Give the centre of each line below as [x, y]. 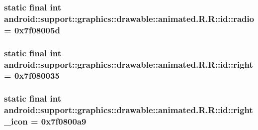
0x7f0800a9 [64, 121]
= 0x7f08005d [32, 30]
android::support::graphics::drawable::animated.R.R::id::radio [129, 18]
